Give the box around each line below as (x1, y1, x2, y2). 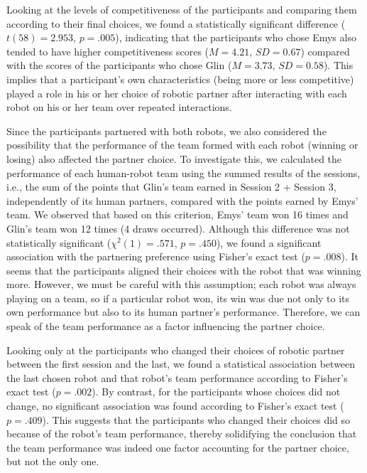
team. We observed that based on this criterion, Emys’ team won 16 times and (6, 207, 349, 222)
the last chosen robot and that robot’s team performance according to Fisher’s (6, 370, 348, 385)
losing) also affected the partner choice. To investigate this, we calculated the (6, 151, 342, 166)
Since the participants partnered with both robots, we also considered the (6, 123, 327, 138)
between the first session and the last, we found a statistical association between (6, 356, 356, 371)
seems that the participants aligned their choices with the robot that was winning (6, 262, 361, 277)
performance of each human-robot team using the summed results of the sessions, (6, 165, 361, 180)
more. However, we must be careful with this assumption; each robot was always (6, 277, 356, 292)
